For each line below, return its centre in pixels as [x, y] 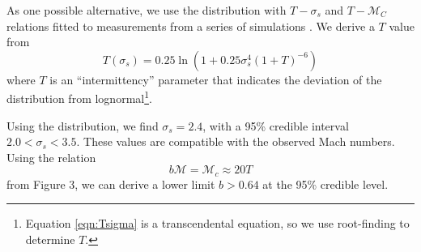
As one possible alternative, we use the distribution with [147, 10]
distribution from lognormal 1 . [79, 97]
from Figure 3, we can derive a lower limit [111, 184]
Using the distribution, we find [83, 125]
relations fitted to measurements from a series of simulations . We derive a [191, 26]
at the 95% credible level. [325, 184]
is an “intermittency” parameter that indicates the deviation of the [216, 79]
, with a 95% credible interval [276, 125]
